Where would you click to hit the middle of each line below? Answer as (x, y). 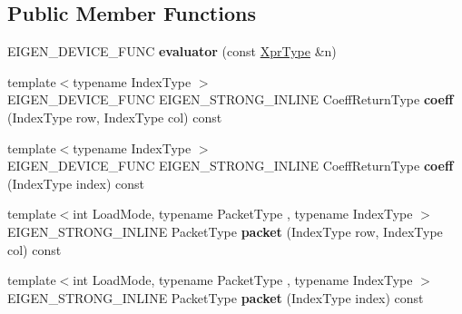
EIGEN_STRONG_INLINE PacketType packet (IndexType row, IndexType (225, 231)
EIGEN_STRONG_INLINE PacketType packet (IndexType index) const (216, 297)
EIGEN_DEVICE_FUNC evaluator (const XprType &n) (172, 51)
